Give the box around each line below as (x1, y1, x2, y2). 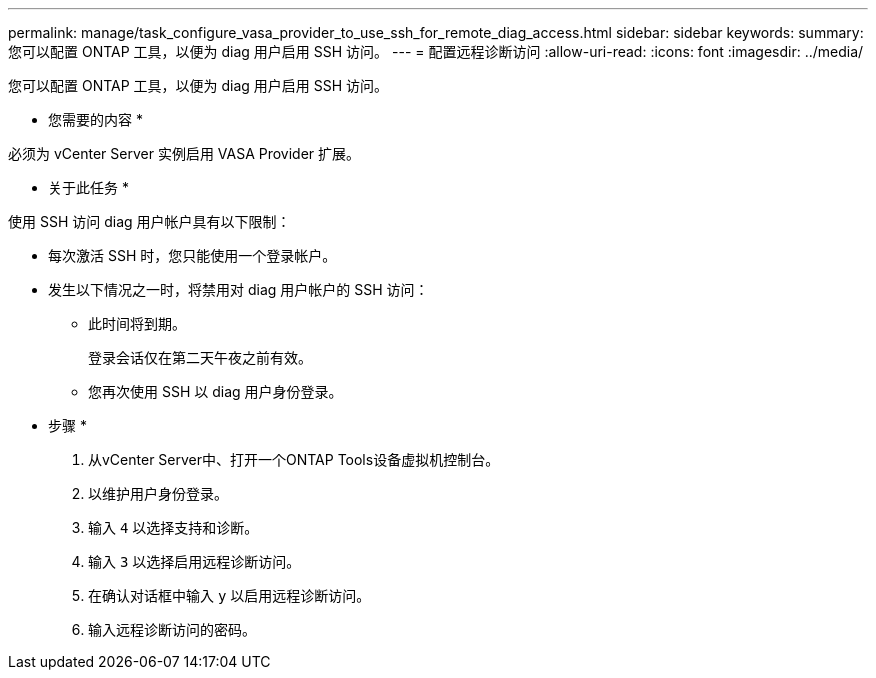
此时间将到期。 (88, 315, 186, 332)
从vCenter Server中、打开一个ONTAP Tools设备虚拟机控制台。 (88, 451, 500, 468)
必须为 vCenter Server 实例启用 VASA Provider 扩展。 (8, 145, 361, 162)
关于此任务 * (48, 179, 129, 196)
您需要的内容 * (48, 111, 143, 128)
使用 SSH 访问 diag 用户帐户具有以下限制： (8, 213, 291, 230)
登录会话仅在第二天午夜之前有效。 (88, 349, 312, 366)
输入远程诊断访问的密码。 (88, 621, 256, 638)
